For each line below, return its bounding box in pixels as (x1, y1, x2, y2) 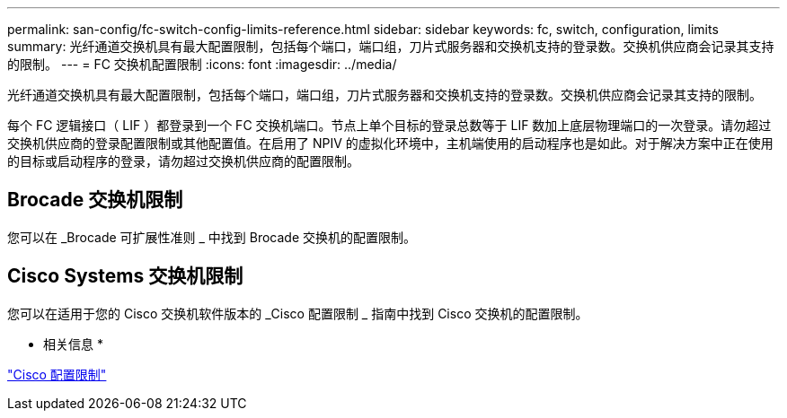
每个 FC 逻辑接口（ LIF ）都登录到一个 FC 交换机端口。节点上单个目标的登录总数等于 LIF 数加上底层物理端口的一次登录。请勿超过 (7, 118, 772, 133)
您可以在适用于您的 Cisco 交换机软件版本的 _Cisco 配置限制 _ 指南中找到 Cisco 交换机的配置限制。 (7, 305, 588, 321)
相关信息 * (43, 335, 103, 352)
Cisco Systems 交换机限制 (7, 265, 243, 288)
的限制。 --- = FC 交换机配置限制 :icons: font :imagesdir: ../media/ (7, 57, 397, 72)
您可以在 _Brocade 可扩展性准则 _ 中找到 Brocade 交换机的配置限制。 (7, 229, 417, 245)
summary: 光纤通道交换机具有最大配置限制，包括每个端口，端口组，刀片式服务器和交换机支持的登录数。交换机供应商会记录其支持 (7, 39, 774, 54)
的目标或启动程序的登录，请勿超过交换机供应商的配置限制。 (7, 153, 359, 169)
